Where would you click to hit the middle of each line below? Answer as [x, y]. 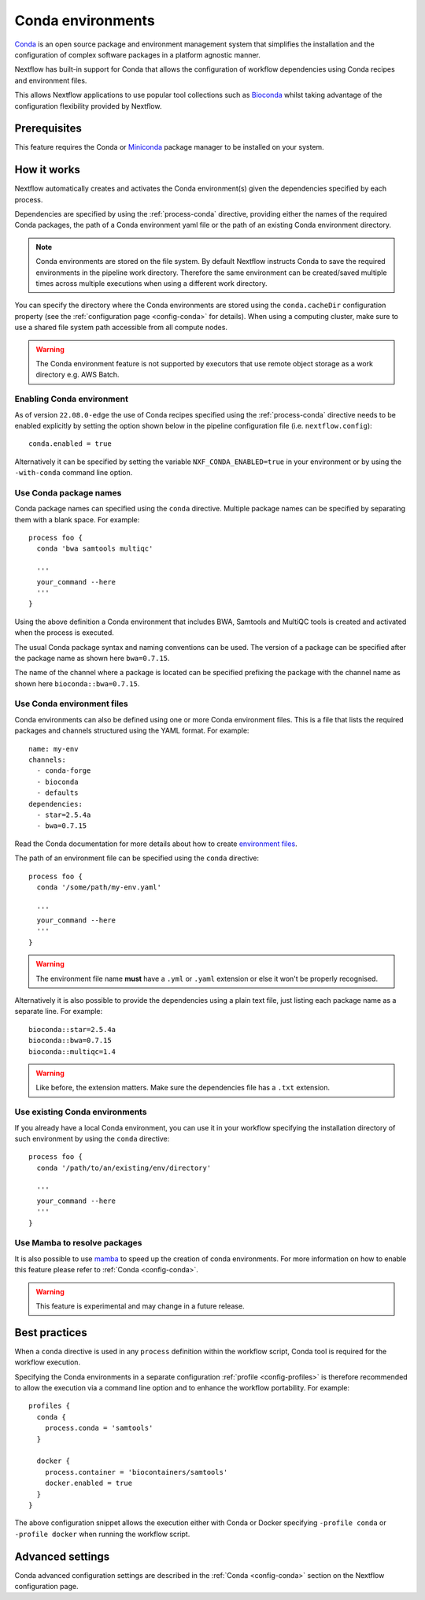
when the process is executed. [64, 633]
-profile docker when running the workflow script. [102, 1534]
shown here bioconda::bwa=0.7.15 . [77, 683]
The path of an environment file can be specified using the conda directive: [137, 858]
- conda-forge [64, 771]
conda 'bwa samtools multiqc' [95, 549]
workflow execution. [48, 1362]
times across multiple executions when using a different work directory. [152, 284]
